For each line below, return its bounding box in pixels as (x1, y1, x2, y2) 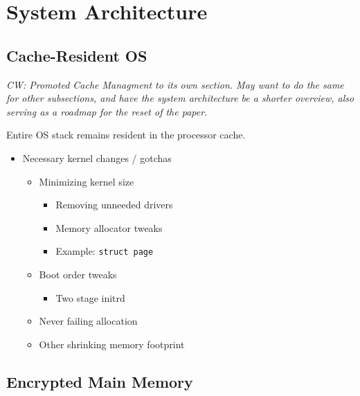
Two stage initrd (55, 290, 125, 305)
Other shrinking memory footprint (39, 336, 185, 351)
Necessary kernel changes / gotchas (22, 150, 172, 165)
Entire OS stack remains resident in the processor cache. (6, 127, 246, 142)
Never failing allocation (39, 314, 138, 328)
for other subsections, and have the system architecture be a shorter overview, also (6, 91, 354, 105)
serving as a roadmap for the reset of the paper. (6, 104, 208, 118)
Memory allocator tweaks (55, 220, 163, 235)
